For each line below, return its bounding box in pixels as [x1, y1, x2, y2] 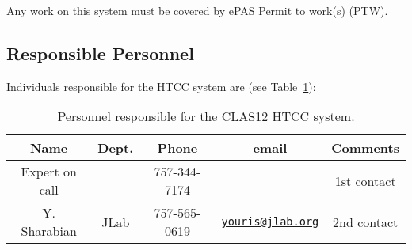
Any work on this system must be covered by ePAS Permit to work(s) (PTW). [6, 2, 388, 18]
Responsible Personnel [6, 40, 194, 65]
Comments [331, 138, 399, 157]
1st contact [334, 171, 396, 190]
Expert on [21, 162, 77, 181]
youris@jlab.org [221, 215, 319, 229]
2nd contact [333, 212, 399, 231]
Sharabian [21, 222, 77, 241]
